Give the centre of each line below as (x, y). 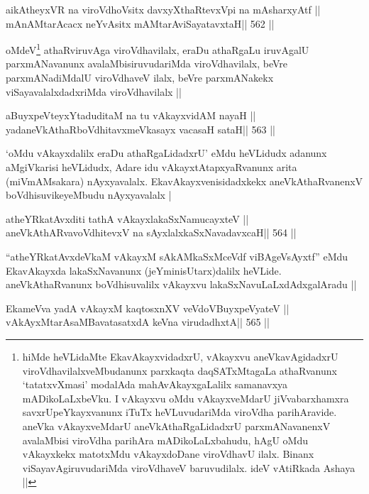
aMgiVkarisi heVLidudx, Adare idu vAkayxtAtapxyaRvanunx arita (152, 167)
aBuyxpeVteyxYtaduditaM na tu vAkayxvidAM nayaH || (131, 115)
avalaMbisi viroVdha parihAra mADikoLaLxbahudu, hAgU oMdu (165, 440)
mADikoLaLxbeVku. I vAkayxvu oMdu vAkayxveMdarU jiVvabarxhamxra (186, 398)
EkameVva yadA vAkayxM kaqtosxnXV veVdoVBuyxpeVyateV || (148, 308)
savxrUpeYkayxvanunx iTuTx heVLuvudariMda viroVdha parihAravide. (180, 412)
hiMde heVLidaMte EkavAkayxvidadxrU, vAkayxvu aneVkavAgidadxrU (180, 356)
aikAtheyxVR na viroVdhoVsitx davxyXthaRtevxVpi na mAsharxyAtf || (163, 9)
